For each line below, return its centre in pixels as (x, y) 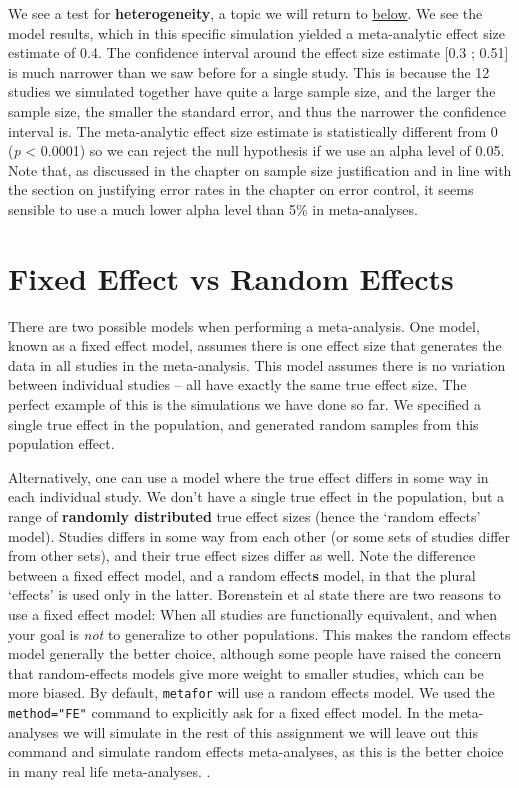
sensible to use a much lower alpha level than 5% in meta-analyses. (213, 208)
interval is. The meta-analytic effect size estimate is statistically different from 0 (253, 130)
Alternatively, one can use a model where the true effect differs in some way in (248, 476)
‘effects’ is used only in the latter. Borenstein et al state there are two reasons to (254, 594)
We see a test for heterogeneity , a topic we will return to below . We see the (245, 13)
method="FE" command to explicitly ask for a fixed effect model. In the (226, 712)
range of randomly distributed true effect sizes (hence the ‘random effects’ (244, 516)
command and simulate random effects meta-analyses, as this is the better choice (256, 751)
